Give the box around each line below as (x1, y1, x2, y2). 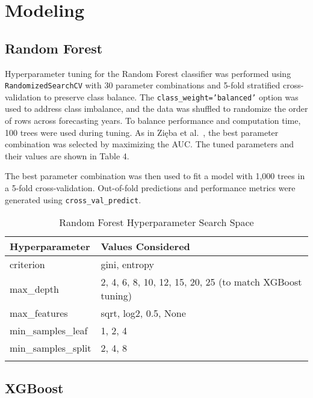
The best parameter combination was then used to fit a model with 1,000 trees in (5, 170, 305, 182)
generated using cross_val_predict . (5, 193, 141, 206)
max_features (10, 306, 68, 320)
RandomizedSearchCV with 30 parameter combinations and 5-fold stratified (5, 79, 280, 91)
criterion (10, 257, 45, 272)
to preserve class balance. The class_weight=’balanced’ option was (43, 90, 299, 103)
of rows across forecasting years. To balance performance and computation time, (5, 114, 301, 127)
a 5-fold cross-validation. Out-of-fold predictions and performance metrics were (5, 182, 296, 194)
